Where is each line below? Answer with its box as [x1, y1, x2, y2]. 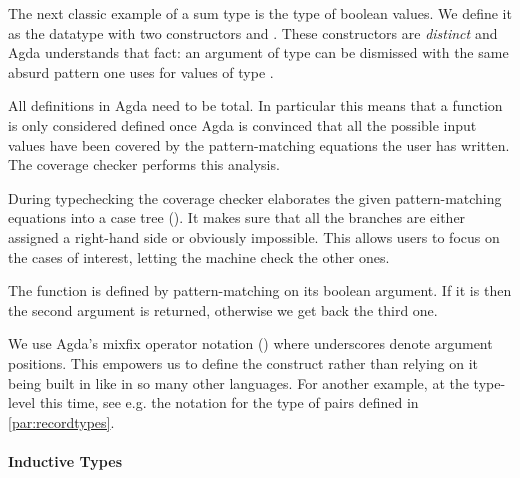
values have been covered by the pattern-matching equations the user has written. [8, 134, 510, 155]
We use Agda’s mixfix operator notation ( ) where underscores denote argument [8, 333, 493, 354]
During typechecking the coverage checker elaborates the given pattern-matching [8, 187, 502, 208]
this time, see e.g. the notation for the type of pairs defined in [39, 392, 419, 413]
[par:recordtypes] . [8, 411, 115, 432]
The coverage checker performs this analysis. [8, 154, 280, 175]
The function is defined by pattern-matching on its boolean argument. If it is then [8, 280, 512, 301]
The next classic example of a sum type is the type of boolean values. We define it [8, 3, 512, 23]
